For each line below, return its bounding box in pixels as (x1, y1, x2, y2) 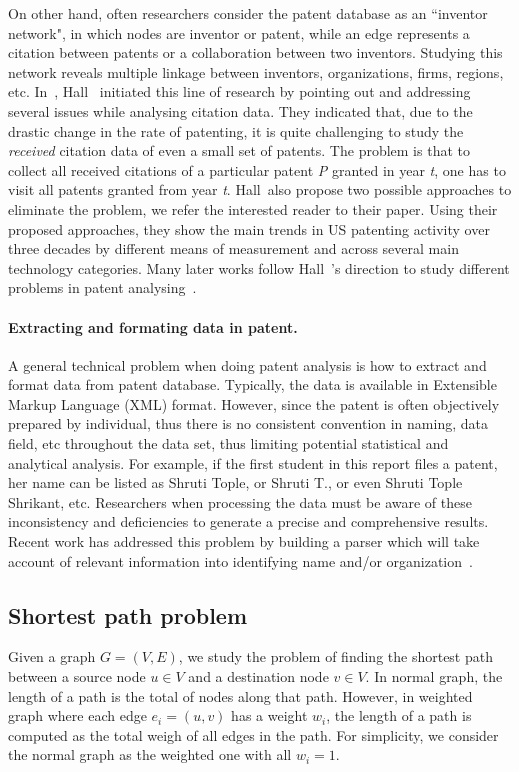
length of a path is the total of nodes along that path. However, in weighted (8, 685, 473, 706)
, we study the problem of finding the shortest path (178, 646, 493, 667)
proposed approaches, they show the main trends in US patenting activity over (8, 218, 490, 239)
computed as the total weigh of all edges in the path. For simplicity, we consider (8, 724, 499, 745)
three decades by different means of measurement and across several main (8, 238, 459, 259)
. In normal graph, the (365, 666, 503, 687)
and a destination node (188, 666, 329, 687)
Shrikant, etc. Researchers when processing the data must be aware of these (8, 491, 472, 512)
